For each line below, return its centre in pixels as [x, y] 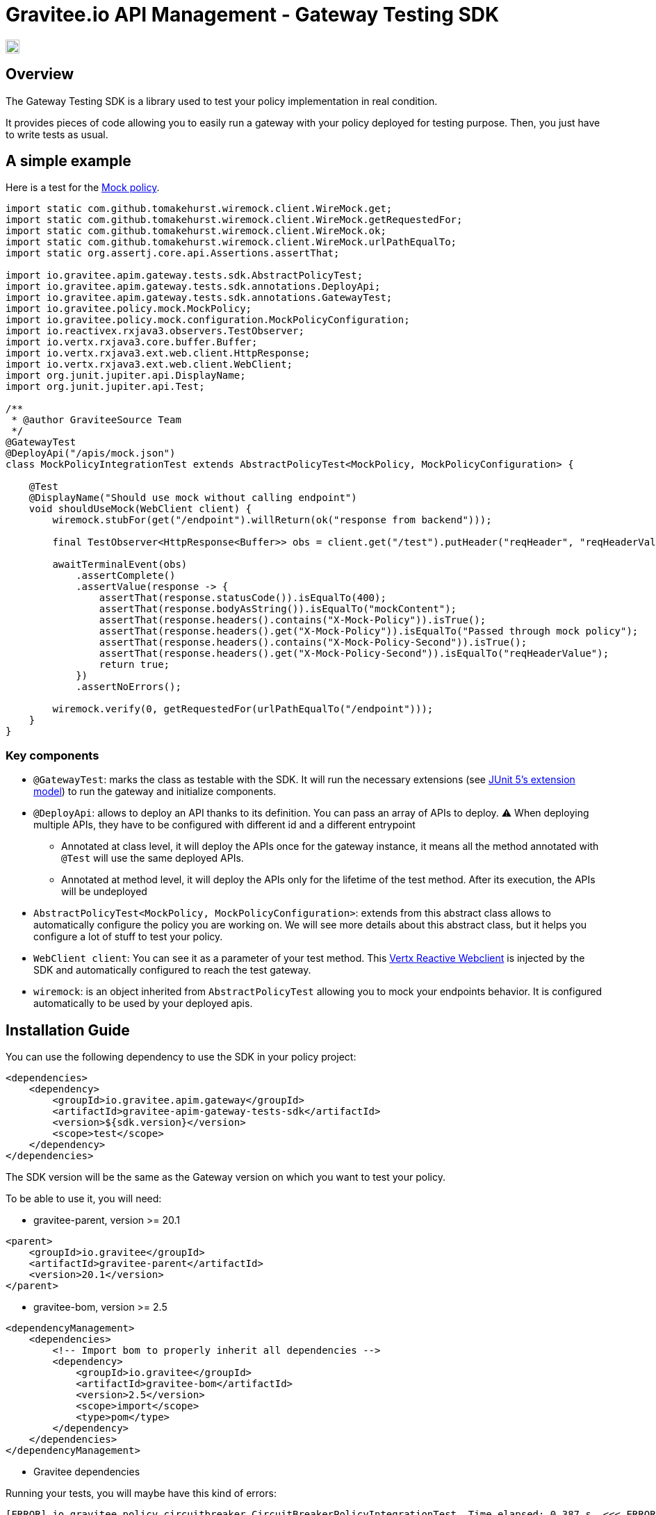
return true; [134, 665]
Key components [52, 755]
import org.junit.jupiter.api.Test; [105, 387]
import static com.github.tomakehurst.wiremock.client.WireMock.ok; [196, 231]
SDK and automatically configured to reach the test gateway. [172, 970]
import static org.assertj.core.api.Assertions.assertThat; [173, 253]
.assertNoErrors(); [129, 687]
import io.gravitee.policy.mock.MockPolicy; [129, 309]
